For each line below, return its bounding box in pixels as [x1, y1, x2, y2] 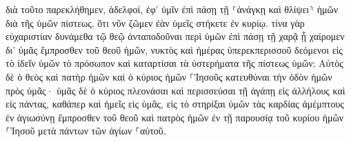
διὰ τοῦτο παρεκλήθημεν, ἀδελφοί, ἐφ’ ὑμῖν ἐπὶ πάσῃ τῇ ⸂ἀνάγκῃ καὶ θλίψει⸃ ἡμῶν [6, 2, 339, 16]
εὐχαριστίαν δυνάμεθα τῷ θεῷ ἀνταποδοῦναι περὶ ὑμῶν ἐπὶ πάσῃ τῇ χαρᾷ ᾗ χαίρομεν [6, 29, 345, 43]
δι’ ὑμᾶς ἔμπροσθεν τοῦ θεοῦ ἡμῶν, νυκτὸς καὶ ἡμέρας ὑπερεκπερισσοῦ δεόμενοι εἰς [6, 42, 343, 57]
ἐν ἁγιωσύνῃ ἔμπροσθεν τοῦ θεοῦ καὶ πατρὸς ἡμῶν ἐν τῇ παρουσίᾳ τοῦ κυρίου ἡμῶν [6, 110, 344, 124]
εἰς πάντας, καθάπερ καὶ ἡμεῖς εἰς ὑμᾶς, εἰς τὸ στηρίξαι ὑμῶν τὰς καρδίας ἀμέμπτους [6, 97, 344, 111]
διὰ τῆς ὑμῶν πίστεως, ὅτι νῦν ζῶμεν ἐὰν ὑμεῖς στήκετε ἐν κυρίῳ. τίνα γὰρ [6, 15, 305, 30]
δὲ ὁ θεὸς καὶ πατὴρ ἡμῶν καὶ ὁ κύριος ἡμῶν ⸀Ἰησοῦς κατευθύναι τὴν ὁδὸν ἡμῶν [6, 69, 332, 83]
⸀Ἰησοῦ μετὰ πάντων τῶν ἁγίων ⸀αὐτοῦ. [6, 123, 166, 138]
